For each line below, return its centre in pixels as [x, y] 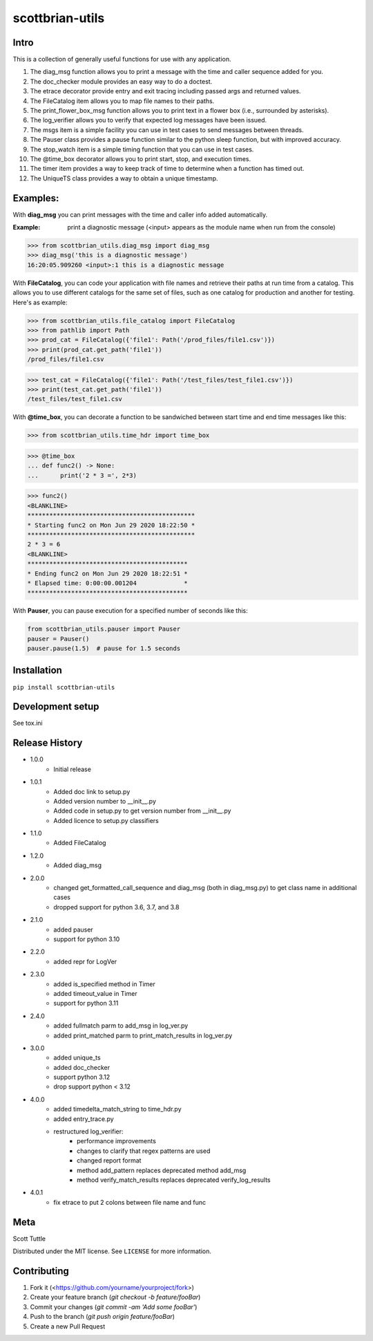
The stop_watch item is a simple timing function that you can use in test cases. [142, 149]
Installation [37, 670]
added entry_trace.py [84, 1119]
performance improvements [117, 1141]
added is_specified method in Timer [104, 984]
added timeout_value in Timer [95, 993]
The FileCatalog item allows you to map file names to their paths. [122, 101]
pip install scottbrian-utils [64, 687]
